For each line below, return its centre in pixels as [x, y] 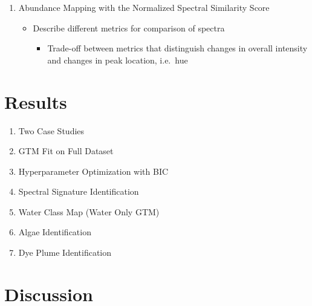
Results [36, 101]
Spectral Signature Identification [79, 191]
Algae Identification [55, 232]
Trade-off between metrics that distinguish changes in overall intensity [177, 48]
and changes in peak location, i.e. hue [118, 60]
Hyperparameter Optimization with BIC [93, 171]
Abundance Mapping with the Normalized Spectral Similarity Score [144, 7]
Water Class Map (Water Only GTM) [89, 211]
